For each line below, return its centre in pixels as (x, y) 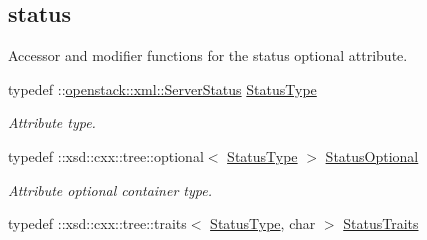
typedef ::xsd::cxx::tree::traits (97, 223)
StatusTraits (381, 223)
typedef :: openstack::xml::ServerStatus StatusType (162, 88)
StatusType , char (263, 223)
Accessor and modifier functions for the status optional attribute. (208, 55)
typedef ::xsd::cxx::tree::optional (106, 155)
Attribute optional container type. (110, 189)
